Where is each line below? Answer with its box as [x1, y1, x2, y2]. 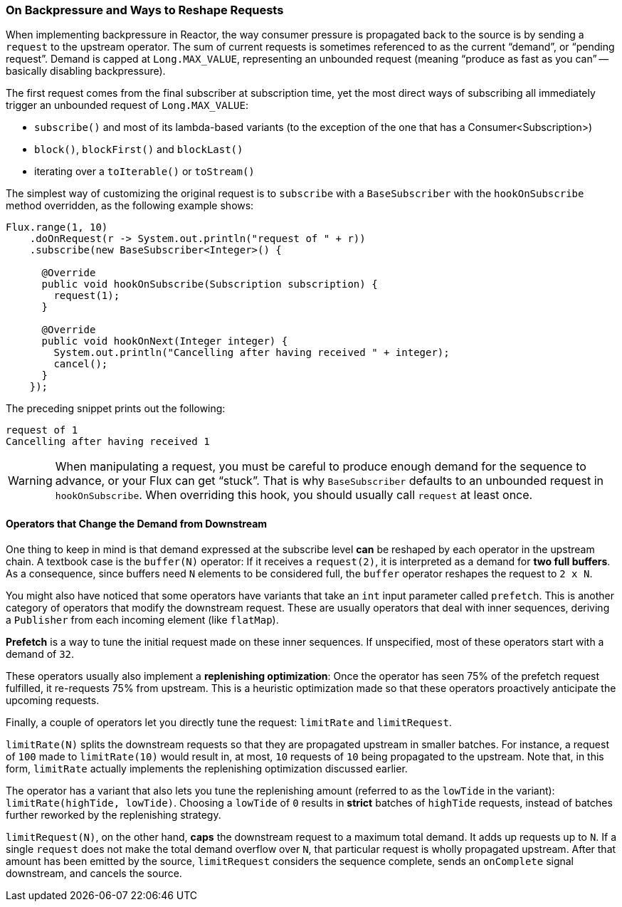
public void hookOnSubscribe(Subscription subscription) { [41, 278, 378, 290]
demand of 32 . [6, 647, 75, 660]
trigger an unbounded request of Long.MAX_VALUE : [6, 99, 248, 112]
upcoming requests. [6, 693, 100, 706]
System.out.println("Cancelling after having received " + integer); [53, 347, 450, 359]
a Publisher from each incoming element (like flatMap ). [6, 613, 279, 626]
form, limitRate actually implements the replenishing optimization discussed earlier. [6, 762, 408, 775]
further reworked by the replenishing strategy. [6, 808, 221, 821]
